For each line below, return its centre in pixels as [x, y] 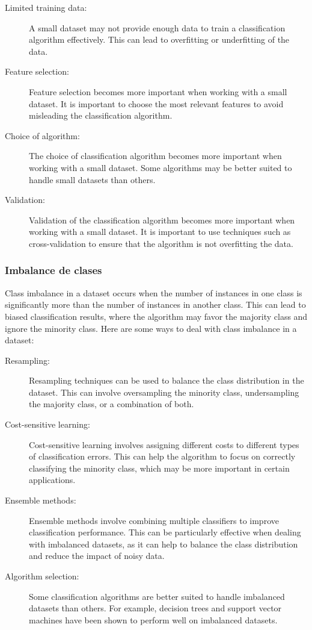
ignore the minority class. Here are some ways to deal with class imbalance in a [151, 328]
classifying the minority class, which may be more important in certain [159, 468]
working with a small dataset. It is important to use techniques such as [160, 232]
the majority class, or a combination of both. [112, 404]
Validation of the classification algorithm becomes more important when [162, 220]
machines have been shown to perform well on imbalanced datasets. [153, 619]
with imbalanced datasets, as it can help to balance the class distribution [164, 544]
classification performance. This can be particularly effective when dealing [165, 532]
